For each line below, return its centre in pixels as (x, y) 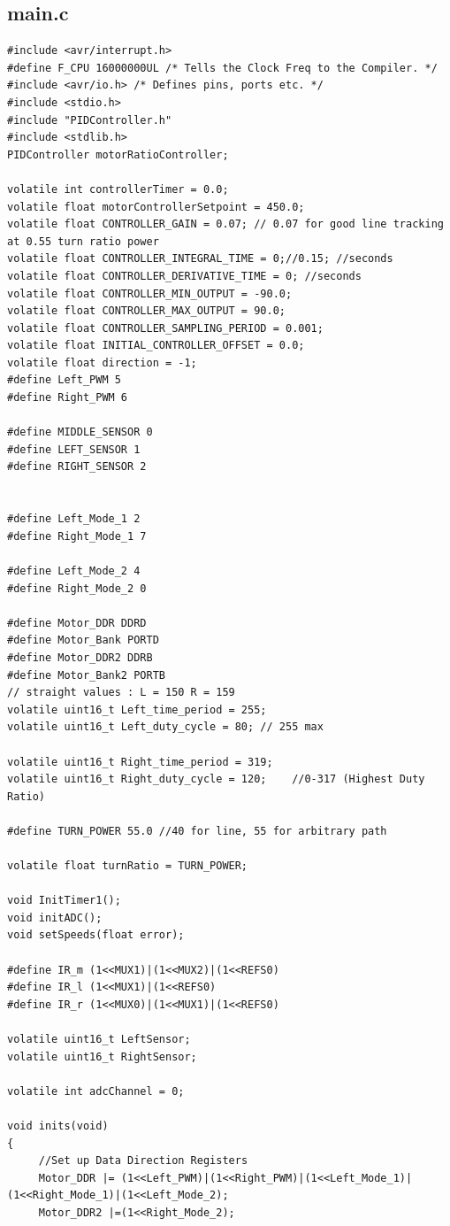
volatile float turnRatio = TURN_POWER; (128, 866)
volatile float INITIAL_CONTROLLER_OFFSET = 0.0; (156, 346)
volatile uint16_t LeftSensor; (99, 1040)
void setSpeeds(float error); (96, 935)
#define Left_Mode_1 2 (74, 519)
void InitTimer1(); (64, 901)
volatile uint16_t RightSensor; (102, 1056)
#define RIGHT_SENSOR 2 (77, 467)
